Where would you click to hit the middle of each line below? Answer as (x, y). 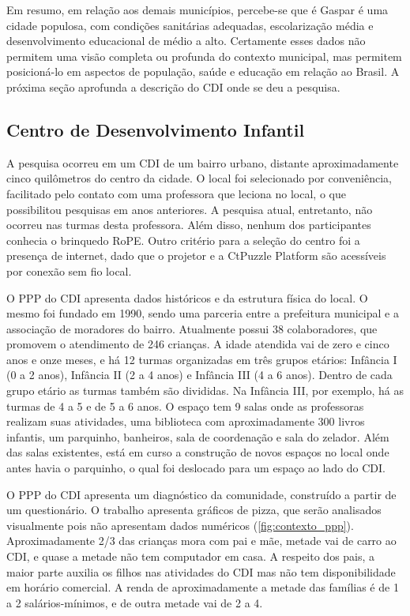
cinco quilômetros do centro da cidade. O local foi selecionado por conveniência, (199, 178)
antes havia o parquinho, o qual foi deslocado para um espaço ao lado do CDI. (196, 468)
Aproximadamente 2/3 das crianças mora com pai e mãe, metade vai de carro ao (201, 541)
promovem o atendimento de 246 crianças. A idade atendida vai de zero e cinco (198, 344)
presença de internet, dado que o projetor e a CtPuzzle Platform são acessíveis (196, 255)
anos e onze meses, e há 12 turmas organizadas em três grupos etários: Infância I (202, 359)
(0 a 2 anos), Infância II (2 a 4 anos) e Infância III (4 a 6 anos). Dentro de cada (199, 375)
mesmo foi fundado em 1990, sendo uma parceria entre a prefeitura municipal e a (203, 313)
